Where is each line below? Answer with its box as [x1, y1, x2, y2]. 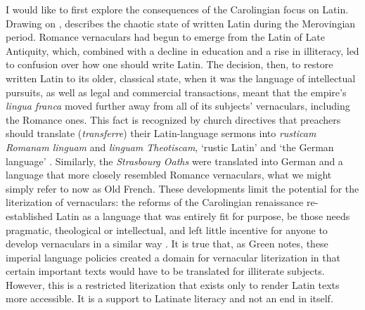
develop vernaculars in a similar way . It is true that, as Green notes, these [6, 236, 328, 251]
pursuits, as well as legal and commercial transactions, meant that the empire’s [6, 84, 347, 99]
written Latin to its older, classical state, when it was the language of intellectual [6, 70, 356, 85]
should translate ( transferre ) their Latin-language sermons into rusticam [6, 126, 316, 141]
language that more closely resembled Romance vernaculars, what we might [6, 167, 332, 182]
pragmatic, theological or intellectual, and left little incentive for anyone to [6, 222, 328, 237]
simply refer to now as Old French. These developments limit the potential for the [6, 181, 359, 195]
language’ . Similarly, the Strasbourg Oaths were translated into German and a [6, 153, 343, 168]
